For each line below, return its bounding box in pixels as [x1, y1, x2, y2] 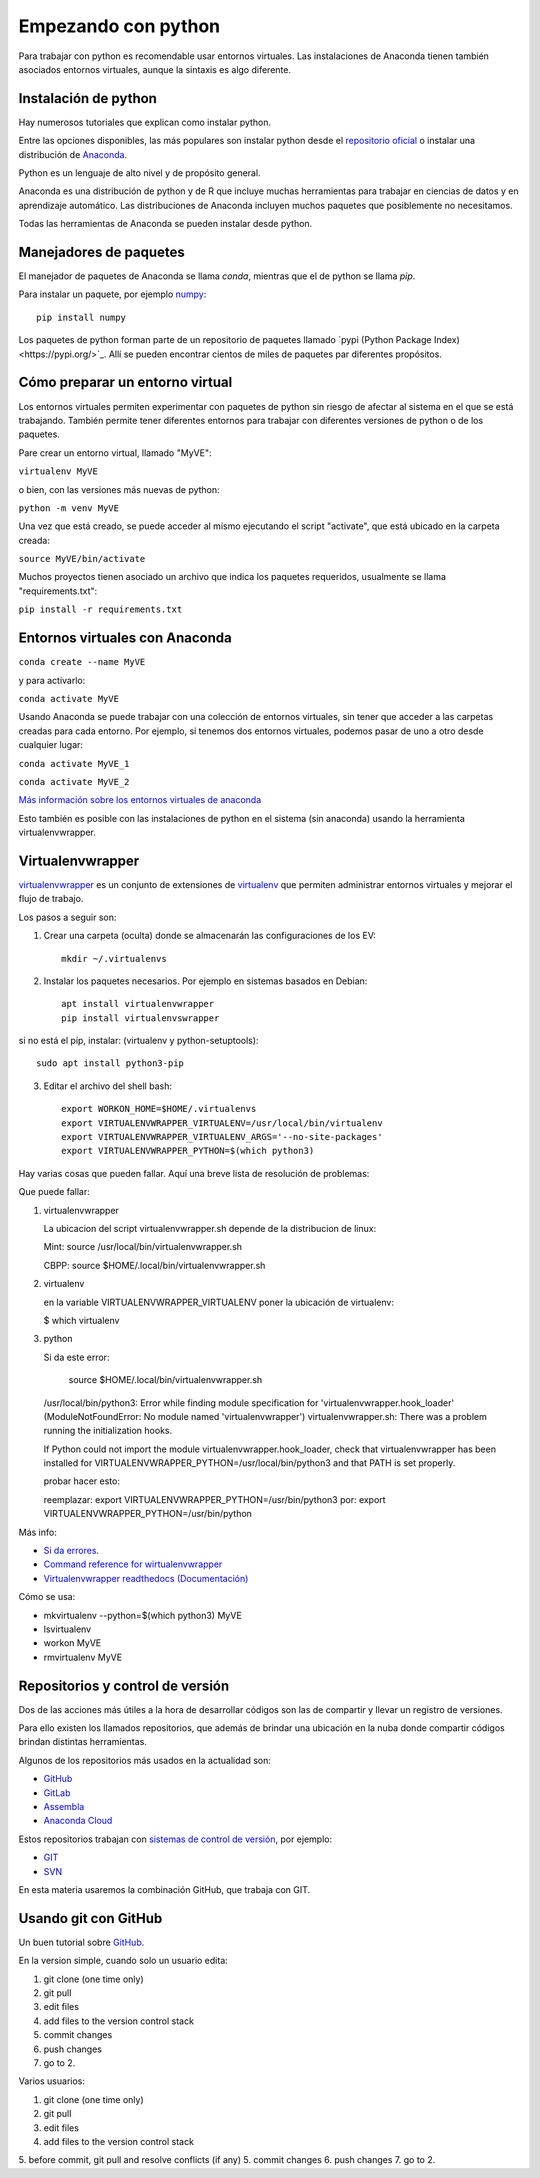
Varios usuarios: [18, 2075, 85, 2087]
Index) [433, 334, 460, 346]
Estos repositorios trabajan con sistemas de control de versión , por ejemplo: [18, 1833, 333, 1845]
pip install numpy [36, 311, 127, 323]
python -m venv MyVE [18, 502, 120, 514]
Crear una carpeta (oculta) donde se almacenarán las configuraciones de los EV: [43, 930, 377, 942]
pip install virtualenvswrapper [61, 1012, 220, 1024]
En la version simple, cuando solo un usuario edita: [18, 1955, 229, 1967]
